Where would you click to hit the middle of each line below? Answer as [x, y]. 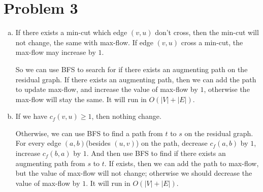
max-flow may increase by [56, 52]
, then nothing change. [126, 116]
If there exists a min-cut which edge [71, 32]
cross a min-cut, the [212, 42]
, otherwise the [227, 89]
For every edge [38, 143]
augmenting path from [50, 163]
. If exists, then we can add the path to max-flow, [182, 163]
